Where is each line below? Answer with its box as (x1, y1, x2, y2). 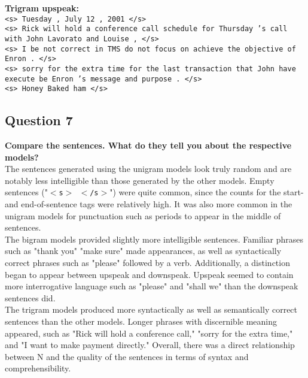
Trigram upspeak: (5, 2, 80, 14)
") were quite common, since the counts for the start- (109, 186, 304, 198)
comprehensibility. (5, 362, 71, 374)
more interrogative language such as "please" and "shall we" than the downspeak (5, 280, 298, 292)
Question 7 (5, 111, 73, 129)
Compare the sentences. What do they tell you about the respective (5, 139, 292, 152)
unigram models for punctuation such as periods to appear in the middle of (5, 209, 281, 222)
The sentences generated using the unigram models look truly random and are (5, 162, 292, 175)
